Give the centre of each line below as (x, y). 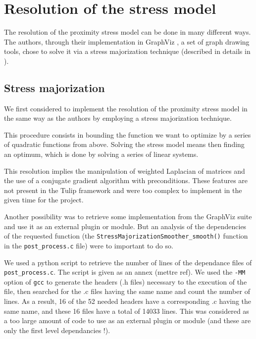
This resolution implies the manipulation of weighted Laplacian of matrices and (125, 170)
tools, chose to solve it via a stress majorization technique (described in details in (127, 51)
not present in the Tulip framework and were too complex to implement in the (123, 190)
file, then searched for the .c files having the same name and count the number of (127, 291)
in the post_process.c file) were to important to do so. (89, 245)
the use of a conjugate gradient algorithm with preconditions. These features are (126, 180)
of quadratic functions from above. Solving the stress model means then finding (124, 144)
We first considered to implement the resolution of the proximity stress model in (126, 108)
